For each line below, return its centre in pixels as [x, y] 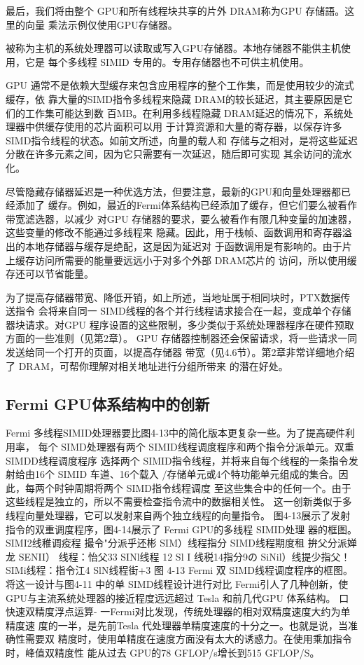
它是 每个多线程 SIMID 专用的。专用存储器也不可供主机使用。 [167, 61]
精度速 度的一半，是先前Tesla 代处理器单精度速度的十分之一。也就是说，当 [177, 625]
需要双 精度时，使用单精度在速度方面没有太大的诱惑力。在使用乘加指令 [188, 639]
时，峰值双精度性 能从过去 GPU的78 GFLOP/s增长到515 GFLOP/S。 [163, 652]
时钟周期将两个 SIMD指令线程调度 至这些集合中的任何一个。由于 [203, 487]
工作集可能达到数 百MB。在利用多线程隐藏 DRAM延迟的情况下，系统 [184, 112]
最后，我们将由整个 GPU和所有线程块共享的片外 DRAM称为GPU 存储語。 [175, 11]
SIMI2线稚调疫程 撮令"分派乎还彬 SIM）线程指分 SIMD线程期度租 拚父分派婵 [181, 543]
